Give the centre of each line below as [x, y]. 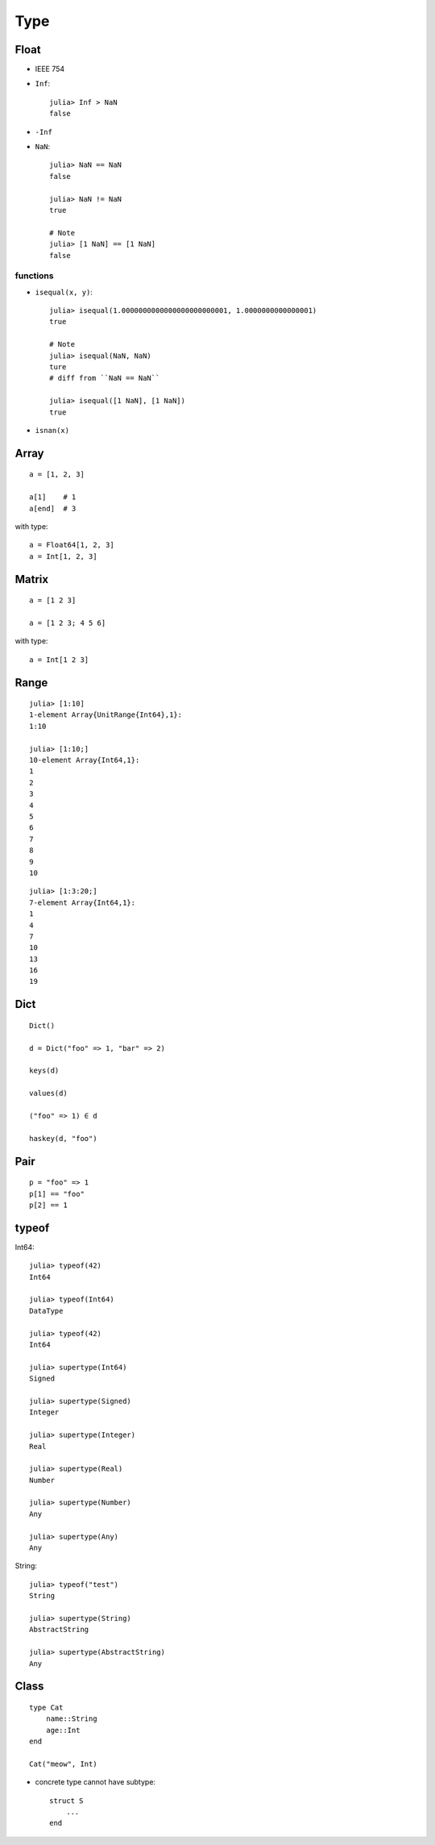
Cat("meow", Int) [63, 1764]
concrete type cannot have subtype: [95, 1782]
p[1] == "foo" [57, 1194]
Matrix [31, 579]
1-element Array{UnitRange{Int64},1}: [106, 715]
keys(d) [44, 1071]
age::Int [63, 1730]
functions [34, 276]
